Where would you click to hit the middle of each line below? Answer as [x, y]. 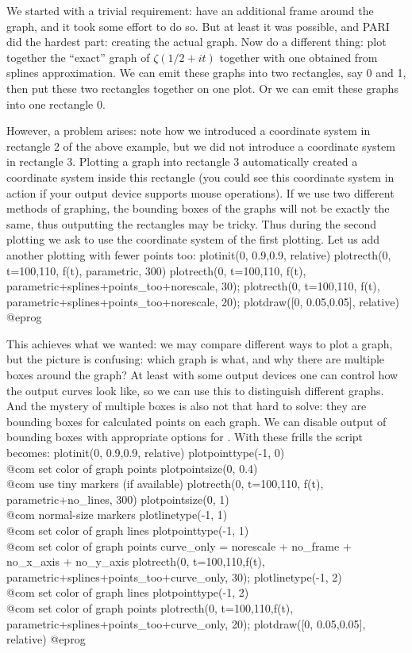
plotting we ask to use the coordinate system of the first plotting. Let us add [193, 239]
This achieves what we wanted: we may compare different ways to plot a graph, [200, 343]
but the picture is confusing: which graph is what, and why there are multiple [196, 359]
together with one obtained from [298, 57]
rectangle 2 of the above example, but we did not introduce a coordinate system [201, 146]
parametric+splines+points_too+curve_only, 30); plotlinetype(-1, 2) [174, 576]
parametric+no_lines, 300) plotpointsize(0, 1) [118, 499]
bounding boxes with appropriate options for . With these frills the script [185, 437]
